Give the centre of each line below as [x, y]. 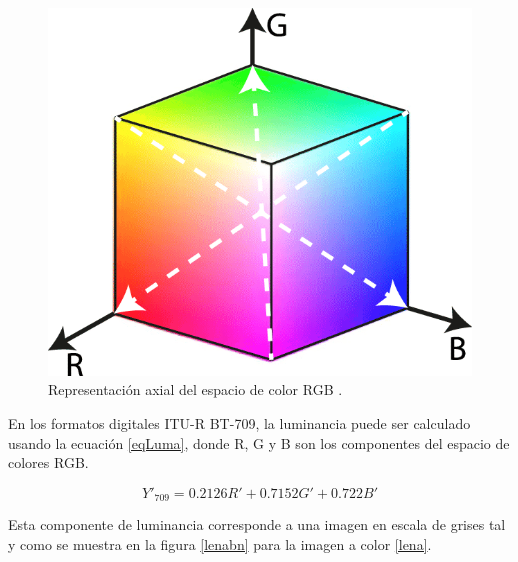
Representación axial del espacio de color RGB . [195, 389]
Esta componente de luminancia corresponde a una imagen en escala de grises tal [257, 524]
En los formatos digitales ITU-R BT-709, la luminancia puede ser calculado [239, 423]
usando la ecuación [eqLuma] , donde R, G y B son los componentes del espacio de [259, 442]
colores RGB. [48, 462]
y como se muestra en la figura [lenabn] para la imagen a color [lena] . [220, 543]
